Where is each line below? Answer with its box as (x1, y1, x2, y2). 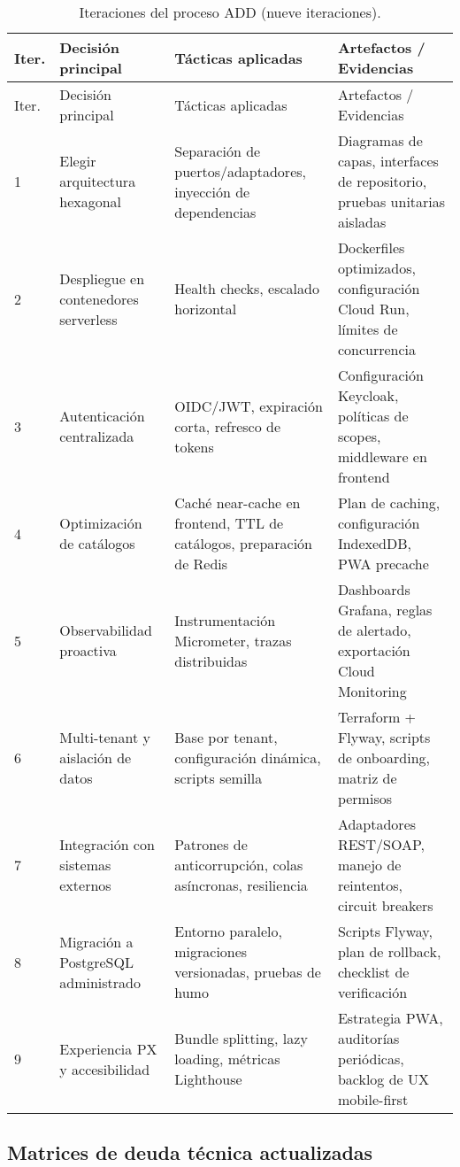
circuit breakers (337, 895, 433, 916)
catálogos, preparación (174, 533, 313, 553)
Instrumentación (174, 609, 276, 630)
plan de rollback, (337, 941, 441, 962)
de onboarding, (337, 747, 430, 768)
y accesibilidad (59, 1058, 150, 1079)
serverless (59, 308, 118, 329)
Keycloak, (337, 385, 399, 406)
